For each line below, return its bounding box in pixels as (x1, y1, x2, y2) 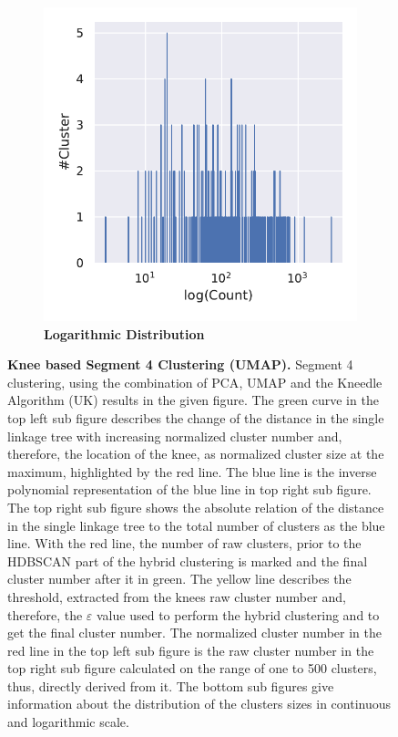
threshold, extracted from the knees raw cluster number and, (7, 586, 346, 606)
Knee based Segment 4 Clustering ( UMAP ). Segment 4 (7, 355, 353, 374)
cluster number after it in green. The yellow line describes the (7, 569, 352, 588)
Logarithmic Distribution (44, 324, 205, 343)
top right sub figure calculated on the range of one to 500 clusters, (7, 659, 377, 678)
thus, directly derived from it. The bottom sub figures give (7, 676, 334, 695)
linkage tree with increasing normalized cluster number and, (7, 426, 342, 445)
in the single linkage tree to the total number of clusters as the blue (7, 515, 385, 535)
